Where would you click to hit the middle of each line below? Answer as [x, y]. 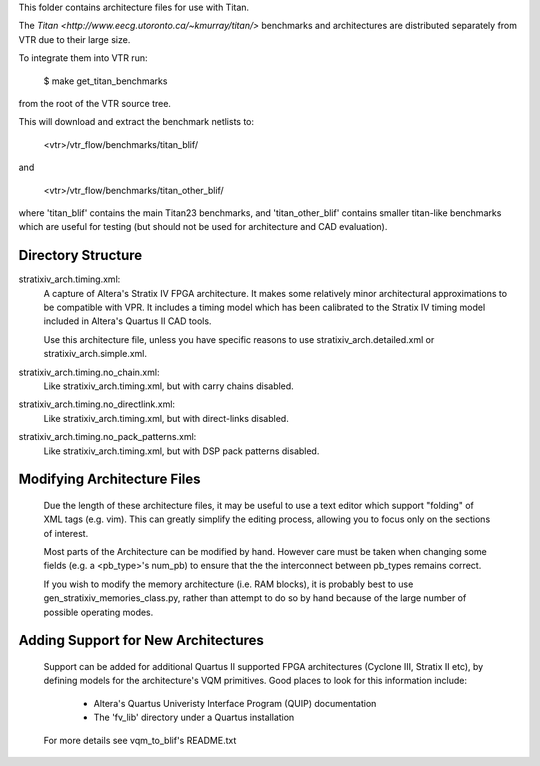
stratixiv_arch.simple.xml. [95, 354]
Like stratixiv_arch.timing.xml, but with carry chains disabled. [168, 386]
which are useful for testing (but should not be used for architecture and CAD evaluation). [203, 227]
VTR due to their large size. [74, 39]
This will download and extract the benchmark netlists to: [136, 122]
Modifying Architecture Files [109, 479]
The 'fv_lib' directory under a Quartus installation [194, 717]
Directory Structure [80, 255]
